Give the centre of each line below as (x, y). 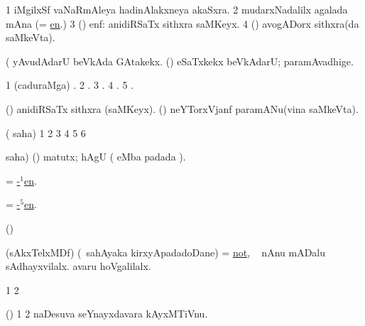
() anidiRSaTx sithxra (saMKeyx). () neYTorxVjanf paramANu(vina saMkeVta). (182, 108)
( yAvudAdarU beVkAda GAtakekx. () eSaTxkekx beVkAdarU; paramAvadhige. (180, 61)
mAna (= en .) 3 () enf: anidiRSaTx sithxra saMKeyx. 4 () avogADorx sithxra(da (182, 23)
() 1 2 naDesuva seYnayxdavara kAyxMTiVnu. (107, 314)
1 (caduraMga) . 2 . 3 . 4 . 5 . (70, 85)
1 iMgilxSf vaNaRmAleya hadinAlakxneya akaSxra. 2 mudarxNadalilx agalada (177, 9)
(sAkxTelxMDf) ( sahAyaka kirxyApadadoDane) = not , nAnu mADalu (166, 252)
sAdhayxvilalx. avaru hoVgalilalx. (78, 266)
